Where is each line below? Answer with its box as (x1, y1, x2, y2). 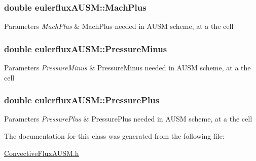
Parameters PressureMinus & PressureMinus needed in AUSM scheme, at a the (4, 62, 251, 73)
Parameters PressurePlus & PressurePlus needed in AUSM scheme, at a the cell (4, 113, 252, 124)
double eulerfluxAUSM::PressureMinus (4, 42, 167, 55)
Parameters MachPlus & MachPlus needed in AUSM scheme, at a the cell (4, 21, 234, 31)
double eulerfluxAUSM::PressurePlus (4, 94, 160, 106)
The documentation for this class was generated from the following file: (4, 131, 225, 141)
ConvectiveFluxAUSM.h (4, 147, 79, 158)
